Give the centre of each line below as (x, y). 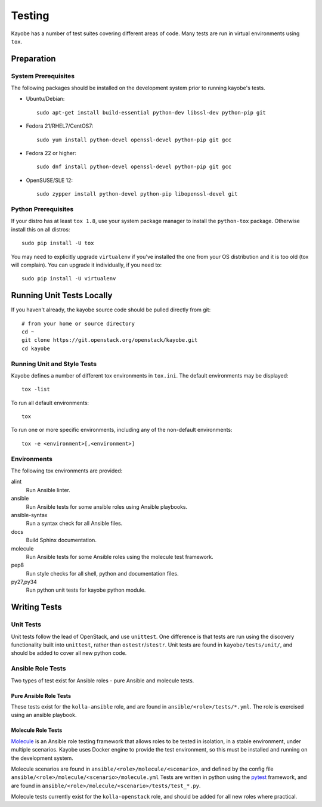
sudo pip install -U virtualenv (69, 279)
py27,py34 (24, 582)
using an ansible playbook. (44, 715)
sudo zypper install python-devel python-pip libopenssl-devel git (137, 194)
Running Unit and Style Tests (54, 364)
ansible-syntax (29, 515)
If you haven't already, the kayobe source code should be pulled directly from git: (111, 310)
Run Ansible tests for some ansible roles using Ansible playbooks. (107, 506)
